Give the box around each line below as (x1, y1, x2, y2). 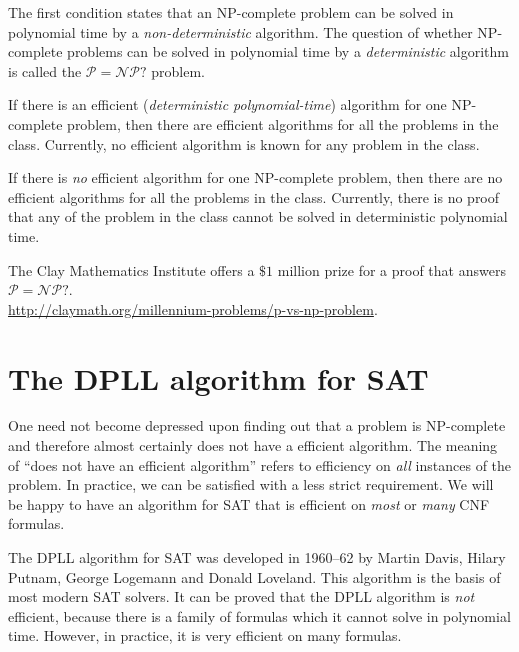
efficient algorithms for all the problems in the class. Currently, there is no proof (8, 186, 500, 207)
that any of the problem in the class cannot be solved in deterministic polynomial (8, 206, 508, 227)
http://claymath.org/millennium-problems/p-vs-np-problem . (8, 298, 378, 319)
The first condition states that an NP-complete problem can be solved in (8, 2, 454, 22)
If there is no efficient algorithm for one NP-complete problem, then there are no (8, 167, 503, 188)
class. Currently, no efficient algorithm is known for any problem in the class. (8, 133, 480, 154)
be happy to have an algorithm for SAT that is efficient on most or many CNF (8, 493, 490, 514)
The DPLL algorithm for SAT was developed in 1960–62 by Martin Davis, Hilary (8, 547, 506, 567)
